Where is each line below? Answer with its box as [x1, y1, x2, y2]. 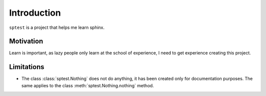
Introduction [9, 7, 61, 18]
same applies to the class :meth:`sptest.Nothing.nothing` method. [21, 82, 154, 88]
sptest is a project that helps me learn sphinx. [9, 24, 105, 30]
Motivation [9, 37, 43, 46]
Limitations [9, 63, 44, 71]
